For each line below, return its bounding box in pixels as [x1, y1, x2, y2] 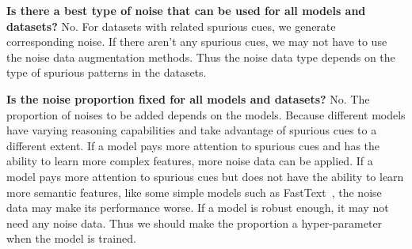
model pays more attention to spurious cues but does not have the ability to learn [6, 168, 404, 184]
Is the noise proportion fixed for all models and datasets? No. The [6, 90, 370, 107]
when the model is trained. [6, 230, 136, 247]
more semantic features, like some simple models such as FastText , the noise [6, 183, 382, 200]
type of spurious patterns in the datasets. [6, 64, 207, 81]
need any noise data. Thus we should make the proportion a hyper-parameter [6, 214, 383, 231]
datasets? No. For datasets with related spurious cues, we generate [6, 17, 336, 34]
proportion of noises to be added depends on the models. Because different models [6, 106, 406, 123]
